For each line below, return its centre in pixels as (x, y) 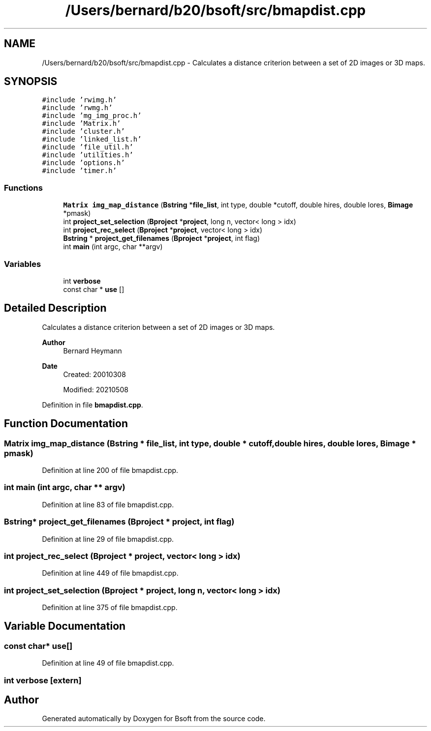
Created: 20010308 (94, 374)
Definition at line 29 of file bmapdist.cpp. (108, 539)
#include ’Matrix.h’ (81, 124)
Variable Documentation (65, 626)
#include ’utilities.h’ (88, 155)
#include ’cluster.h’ (83, 132)
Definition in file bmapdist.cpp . (92, 405)
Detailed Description (55, 308)
